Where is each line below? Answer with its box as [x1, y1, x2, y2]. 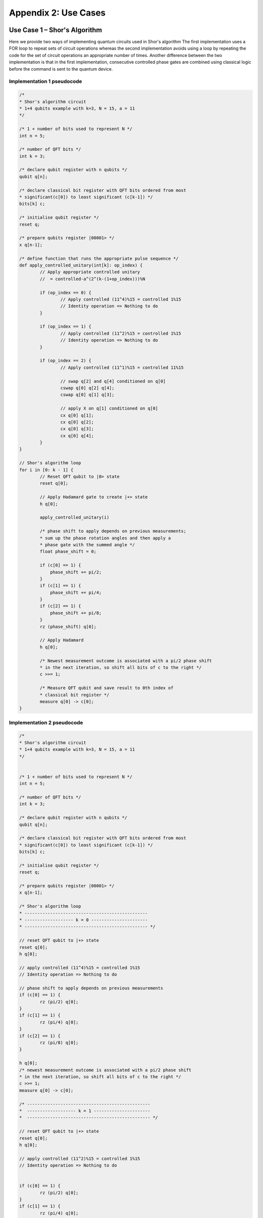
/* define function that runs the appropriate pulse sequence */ [19, 256, 179, 261]
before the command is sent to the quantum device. [9, 66, 113, 72]
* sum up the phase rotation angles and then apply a [39, 535, 171, 541]
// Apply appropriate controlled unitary [39, 269, 140, 275]
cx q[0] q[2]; [60, 419, 94, 425]
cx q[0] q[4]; [60, 433, 94, 438]
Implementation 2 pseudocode [9, 719, 83, 726]
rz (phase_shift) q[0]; [39, 624, 97, 629]
